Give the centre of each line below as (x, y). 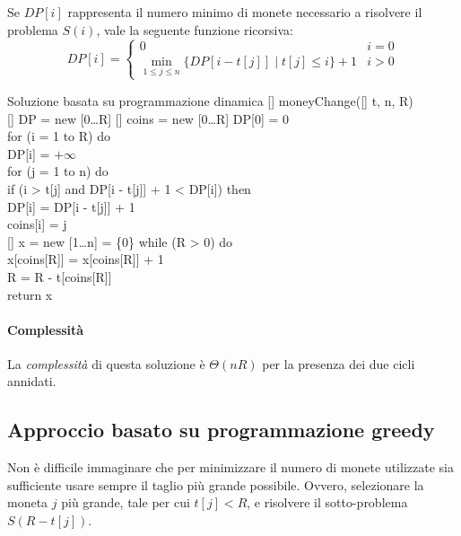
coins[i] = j (37, 224)
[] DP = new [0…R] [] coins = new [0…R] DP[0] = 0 (148, 118)
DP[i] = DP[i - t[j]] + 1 (71, 206)
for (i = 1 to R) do (59, 136)
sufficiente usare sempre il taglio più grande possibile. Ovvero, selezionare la (216, 484)
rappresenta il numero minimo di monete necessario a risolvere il (245, 12)
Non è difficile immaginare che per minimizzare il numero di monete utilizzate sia (230, 467)
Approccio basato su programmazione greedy (221, 430)
